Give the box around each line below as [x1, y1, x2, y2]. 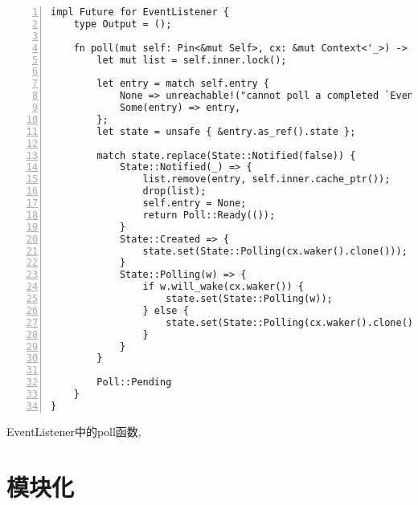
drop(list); [142, 185, 207, 198]
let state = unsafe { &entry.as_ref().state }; [96, 125, 356, 137]
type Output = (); [73, 18, 172, 30]
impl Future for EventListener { [51, 6, 229, 18]
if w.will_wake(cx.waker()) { [142, 281, 304, 293]
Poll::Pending [96, 377, 172, 389]
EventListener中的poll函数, [6, 422, 141, 439]
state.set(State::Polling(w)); [166, 293, 333, 304]
